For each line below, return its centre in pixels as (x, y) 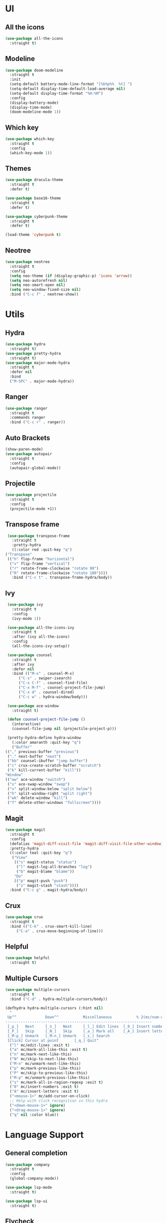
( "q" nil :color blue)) (34, 1115)
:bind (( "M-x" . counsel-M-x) (43, 674)
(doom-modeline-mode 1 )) (35, 112)
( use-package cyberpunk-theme (37, 217)
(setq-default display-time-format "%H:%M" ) (56, 93)
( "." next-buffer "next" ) (34, 756)
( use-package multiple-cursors (38, 989)
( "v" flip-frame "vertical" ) (40, 564)
